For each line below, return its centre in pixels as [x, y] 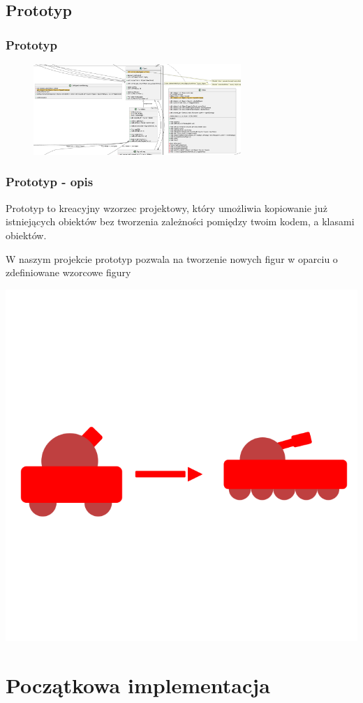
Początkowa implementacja [138, 685]
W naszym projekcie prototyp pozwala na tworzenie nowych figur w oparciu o [172, 258]
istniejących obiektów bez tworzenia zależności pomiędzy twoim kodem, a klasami [180, 221]
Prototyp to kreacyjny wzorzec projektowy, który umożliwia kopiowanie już [166, 207]
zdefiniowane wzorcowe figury [68, 272]
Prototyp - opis [50, 182]
